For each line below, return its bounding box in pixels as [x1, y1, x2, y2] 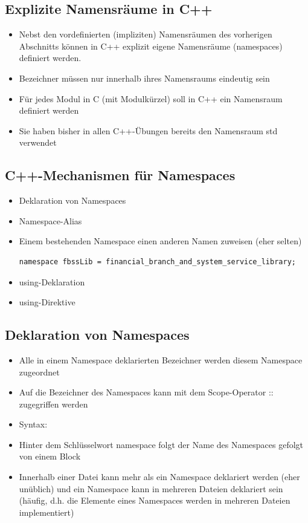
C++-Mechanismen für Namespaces [5, 166, 236, 184]
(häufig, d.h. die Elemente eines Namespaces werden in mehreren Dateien [19, 494, 290, 507]
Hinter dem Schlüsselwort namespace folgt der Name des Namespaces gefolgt [19, 438, 304, 450]
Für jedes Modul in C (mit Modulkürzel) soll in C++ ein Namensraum [19, 92, 283, 105]
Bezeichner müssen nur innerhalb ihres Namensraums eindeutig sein [19, 71, 270, 84]
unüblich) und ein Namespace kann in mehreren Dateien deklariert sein [19, 482, 283, 495]
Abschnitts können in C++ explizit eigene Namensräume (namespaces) [19, 39, 283, 52]
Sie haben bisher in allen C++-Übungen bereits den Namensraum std [19, 124, 278, 137]
